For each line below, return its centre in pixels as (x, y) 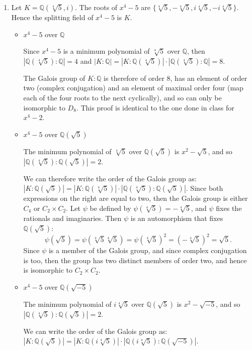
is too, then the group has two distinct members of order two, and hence (135, 260)
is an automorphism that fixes (177, 218)
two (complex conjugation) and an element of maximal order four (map (133, 88)
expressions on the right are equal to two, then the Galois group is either (136, 198)
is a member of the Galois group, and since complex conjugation (148, 250)
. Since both (204, 188)
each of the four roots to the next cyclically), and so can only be (122, 97)
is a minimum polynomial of (106, 51)
